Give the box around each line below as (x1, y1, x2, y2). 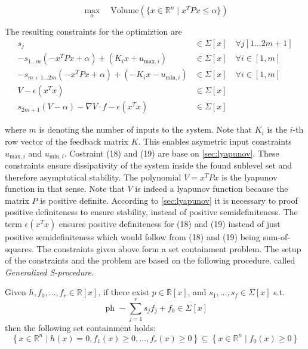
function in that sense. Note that (5, 182, 125, 195)
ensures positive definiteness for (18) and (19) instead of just (58, 218, 281, 230)
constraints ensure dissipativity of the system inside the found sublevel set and (5, 159, 292, 172)
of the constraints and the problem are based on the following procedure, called (5, 254, 295, 267)
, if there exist (98, 286, 150, 298)
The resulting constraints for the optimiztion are (5, 25, 182, 38)
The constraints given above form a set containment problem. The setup (36, 242, 301, 255)
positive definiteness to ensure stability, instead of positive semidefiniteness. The (5, 206, 298, 218)
